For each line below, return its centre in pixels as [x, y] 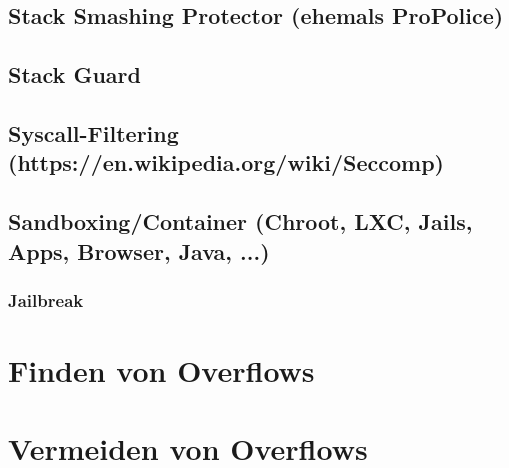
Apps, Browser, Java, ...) [139, 250]
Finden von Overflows [161, 369]
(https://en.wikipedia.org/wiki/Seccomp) [226, 162]
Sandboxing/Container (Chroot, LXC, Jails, [240, 221]
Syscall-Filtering [93, 132]
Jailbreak [46, 299]
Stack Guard [74, 74]
